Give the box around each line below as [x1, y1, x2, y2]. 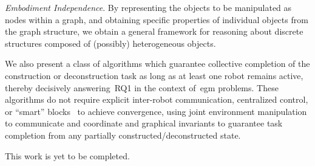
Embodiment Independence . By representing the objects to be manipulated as [5, 1, 292, 13]
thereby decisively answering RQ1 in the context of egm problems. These [5, 81, 279, 94]
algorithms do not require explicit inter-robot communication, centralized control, [5, 93, 308, 106]
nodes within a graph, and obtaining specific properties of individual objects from [5, 13, 308, 26]
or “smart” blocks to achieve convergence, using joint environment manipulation [5, 105, 307, 117]
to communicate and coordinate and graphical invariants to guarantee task [5, 117, 283, 130]
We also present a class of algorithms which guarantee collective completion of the [5, 57, 310, 70]
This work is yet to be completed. [5, 149, 130, 162]
